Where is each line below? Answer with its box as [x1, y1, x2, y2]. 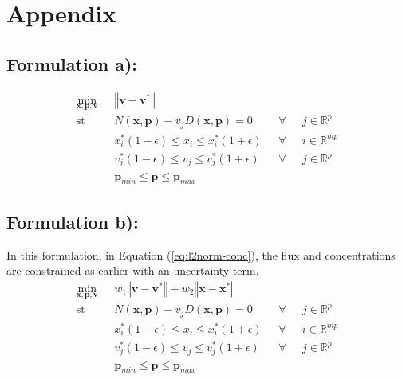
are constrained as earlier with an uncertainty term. [6, 262, 259, 279]
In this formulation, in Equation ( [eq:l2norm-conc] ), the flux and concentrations [6, 246, 396, 263]
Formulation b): [6, 209, 139, 233]
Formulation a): [6, 51, 137, 76]
